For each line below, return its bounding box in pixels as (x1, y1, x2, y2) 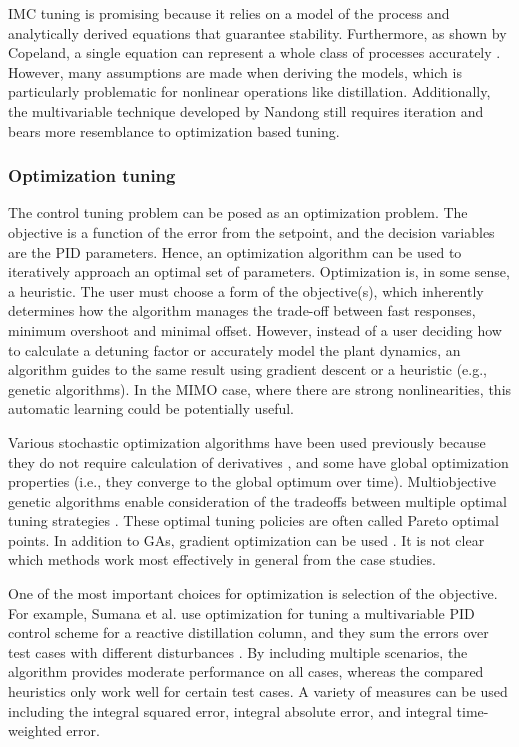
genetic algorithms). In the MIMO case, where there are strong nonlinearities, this (8, 378, 512, 399)
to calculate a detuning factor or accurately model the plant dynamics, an (8, 339, 461, 360)
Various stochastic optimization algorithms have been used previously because (8, 431, 486, 452)
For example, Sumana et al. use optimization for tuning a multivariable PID (8, 602, 475, 623)
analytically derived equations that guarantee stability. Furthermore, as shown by (8, 22, 507, 43)
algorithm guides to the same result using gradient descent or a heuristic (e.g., (8, 359, 487, 380)
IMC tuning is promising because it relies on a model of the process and (8, 3, 450, 23)
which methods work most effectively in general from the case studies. (8, 549, 436, 570)
